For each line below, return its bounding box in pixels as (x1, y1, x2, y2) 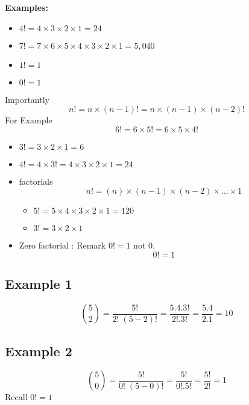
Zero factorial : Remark (19, 239, 106, 252)
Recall (5, 391, 28, 403)
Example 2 (5, 341, 72, 360)
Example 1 (5, 274, 72, 293)
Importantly (5, 93, 49, 105)
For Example (5, 114, 52, 126)
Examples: (5, 1, 48, 13)
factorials (19, 175, 53, 187)
